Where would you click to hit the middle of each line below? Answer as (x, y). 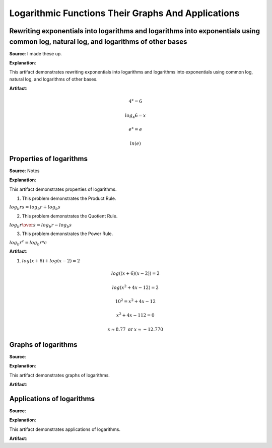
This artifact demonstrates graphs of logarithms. (60, 375)
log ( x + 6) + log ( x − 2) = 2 (51, 261)
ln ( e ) (135, 143)
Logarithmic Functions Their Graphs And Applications (124, 13)
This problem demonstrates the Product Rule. (69, 198)
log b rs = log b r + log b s (35, 208)
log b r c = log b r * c (28, 243)
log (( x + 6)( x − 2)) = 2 (135, 274)
